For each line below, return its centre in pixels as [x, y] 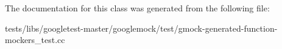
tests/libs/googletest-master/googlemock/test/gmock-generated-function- [141, 28]
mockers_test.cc [35, 40]
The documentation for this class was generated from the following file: [137, 8]
